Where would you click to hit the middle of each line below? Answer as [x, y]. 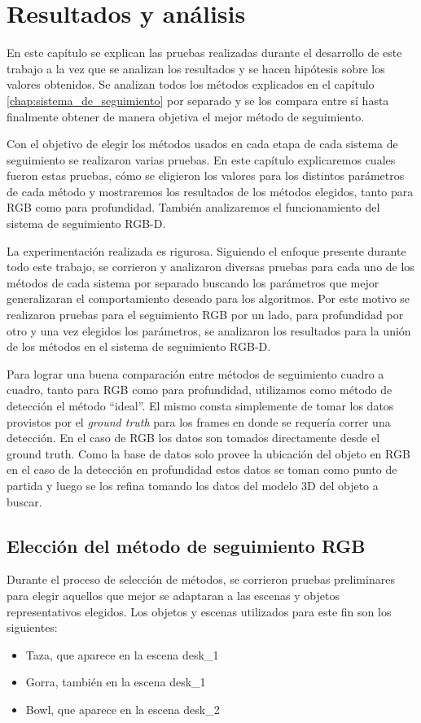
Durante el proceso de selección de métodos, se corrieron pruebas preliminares [201, 579]
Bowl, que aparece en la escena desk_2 [123, 709]
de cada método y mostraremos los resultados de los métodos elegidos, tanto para [210, 191]
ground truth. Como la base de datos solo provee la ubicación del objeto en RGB [208, 453]
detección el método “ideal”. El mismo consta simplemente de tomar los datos [200, 405]
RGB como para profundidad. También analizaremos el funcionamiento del [193, 207]
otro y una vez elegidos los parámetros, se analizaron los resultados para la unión [209, 330]
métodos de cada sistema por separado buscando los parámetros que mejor [193, 282]
